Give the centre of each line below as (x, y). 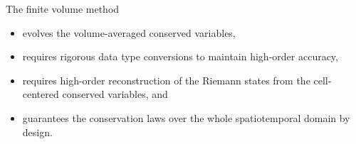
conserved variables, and (115, 94)
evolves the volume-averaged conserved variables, (129, 32)
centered (41, 94)
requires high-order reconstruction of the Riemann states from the (166, 80)
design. (37, 132)
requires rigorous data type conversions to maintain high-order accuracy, (180, 56)
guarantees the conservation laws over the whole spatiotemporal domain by (186, 117)
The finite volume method (63, 9)
